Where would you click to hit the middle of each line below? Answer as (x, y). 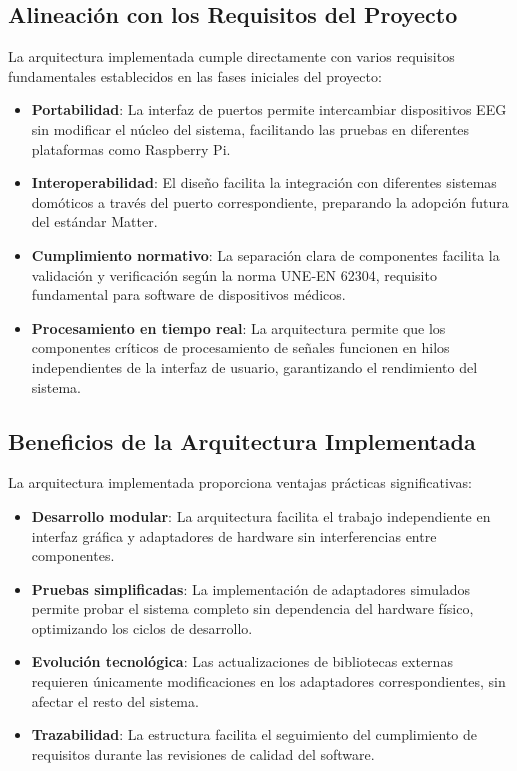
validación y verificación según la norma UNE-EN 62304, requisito (234, 274)
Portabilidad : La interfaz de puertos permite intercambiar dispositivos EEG (269, 109)
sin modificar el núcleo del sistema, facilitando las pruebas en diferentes (250, 128)
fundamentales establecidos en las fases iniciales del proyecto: (195, 75)
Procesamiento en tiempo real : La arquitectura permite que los (238, 327)
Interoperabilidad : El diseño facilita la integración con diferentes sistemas (264, 182)
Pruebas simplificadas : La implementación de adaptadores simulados (251, 588)
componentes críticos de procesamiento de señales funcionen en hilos (240, 347)
